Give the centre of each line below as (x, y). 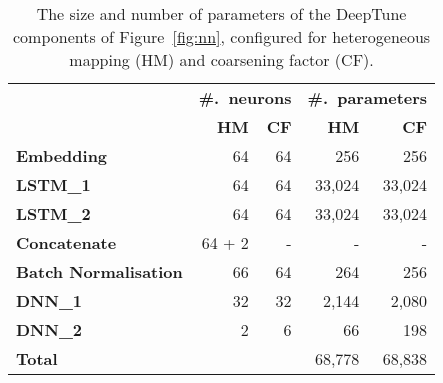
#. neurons (245, 97)
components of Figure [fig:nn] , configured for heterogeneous (221, 36)
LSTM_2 (53, 213)
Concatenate (66, 242)
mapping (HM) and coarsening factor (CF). (221, 59)
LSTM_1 (53, 184)
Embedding (62, 155)
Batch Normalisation (99, 271)
